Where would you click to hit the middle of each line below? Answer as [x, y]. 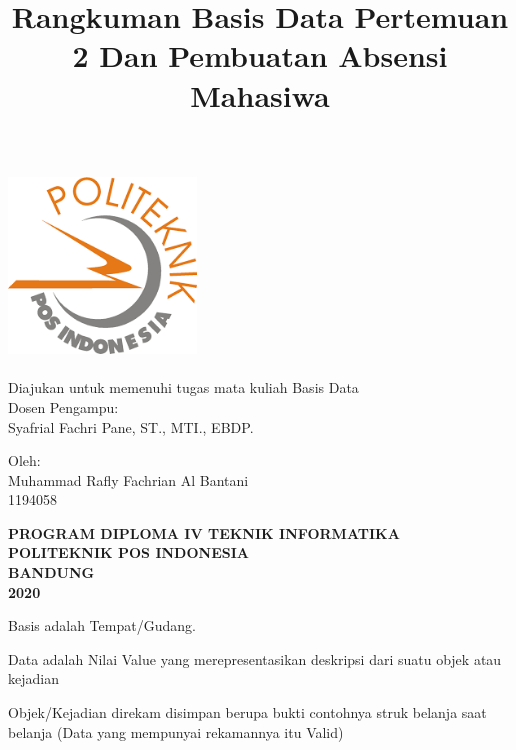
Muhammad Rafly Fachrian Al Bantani [128, 479]
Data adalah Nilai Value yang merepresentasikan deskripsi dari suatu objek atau [255, 658]
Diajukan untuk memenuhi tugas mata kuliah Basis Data [183, 387]
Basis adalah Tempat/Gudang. [102, 625]
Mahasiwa [260, 94]
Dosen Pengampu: [63, 406]
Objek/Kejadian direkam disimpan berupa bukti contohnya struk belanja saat [247, 712]
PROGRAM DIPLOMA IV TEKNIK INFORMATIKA [204, 532]
